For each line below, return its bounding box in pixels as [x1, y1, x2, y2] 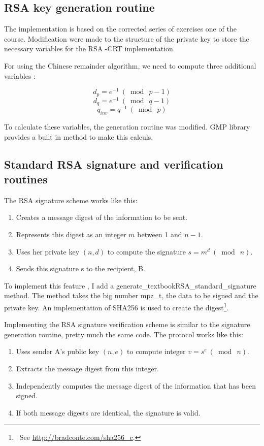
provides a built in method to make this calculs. [4, 131, 153, 142]
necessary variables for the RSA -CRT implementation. [4, 43, 175, 54]
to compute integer [127, 346, 186, 357]
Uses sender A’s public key [16, 346, 100, 357]
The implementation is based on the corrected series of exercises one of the [4, 23, 237, 34]
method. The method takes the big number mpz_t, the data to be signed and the [4, 290, 258, 301]
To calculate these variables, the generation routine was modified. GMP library [4, 121, 250, 132]
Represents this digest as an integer [16, 229, 126, 240]
